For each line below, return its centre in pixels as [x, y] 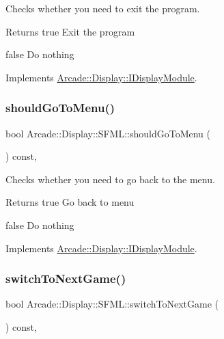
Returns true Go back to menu [70, 202]
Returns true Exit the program [70, 31]
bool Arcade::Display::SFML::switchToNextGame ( [112, 304]
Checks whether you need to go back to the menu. [110, 179]
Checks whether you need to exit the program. [103, 8]
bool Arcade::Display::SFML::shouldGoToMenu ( [108, 133]
